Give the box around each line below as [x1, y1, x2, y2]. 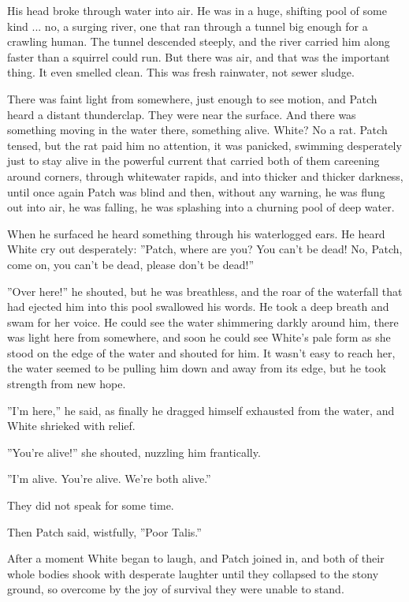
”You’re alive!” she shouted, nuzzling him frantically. [7, 443, 261, 460]
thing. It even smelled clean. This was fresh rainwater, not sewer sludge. [7, 64, 355, 80]
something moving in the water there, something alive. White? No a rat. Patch [7, 122, 388, 138]
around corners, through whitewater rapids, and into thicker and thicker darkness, [7, 167, 403, 184]
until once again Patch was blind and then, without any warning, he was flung [7, 183, 385, 200]
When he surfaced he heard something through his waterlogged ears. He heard [7, 225, 385, 241]
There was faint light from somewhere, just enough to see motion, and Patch [7, 90, 377, 107]
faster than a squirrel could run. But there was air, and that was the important [7, 48, 390, 65]
